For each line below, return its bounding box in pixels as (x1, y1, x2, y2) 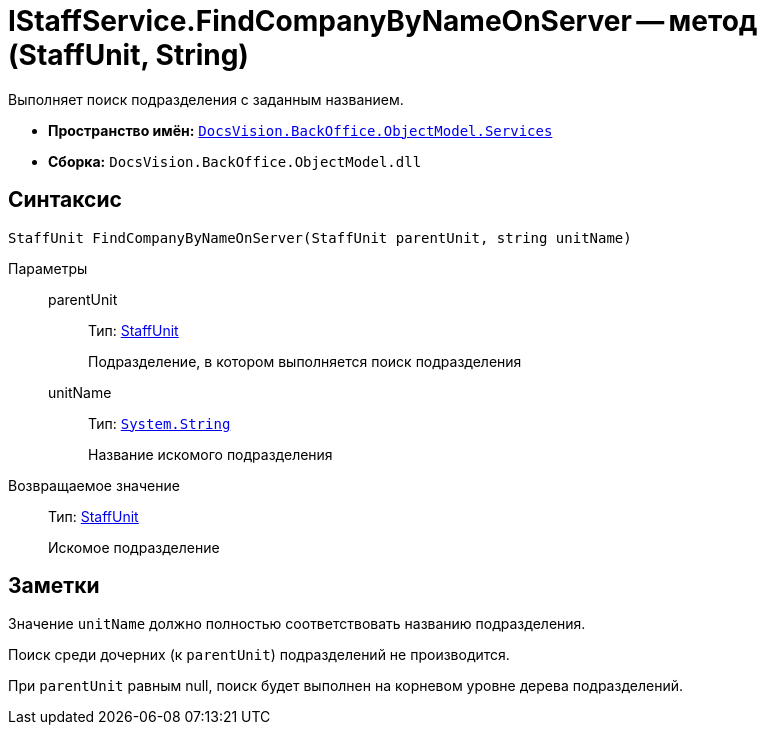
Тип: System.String (88, 414, 231, 432)
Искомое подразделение (48, 538, 220, 556)
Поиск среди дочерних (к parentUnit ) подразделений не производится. (8, 646, 510, 664)
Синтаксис (8, 187, 122, 213)
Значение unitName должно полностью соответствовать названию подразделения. (8, 615, 586, 633)
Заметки (8, 573, 100, 599)
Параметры (8, 259, 88, 277)
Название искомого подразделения (88, 445, 333, 463)
